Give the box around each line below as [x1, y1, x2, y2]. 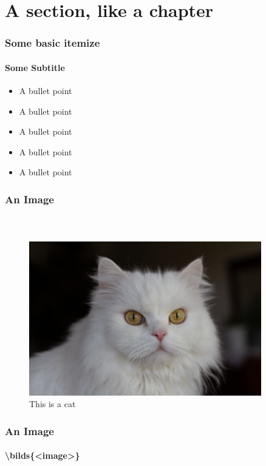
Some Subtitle [5, 61, 65, 73]
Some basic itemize [5, 35, 100, 50]
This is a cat [29, 397, 76, 410]
